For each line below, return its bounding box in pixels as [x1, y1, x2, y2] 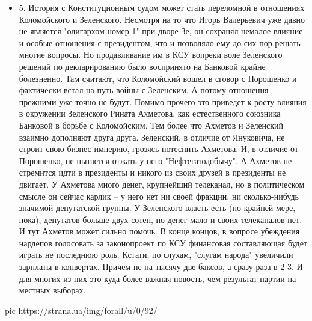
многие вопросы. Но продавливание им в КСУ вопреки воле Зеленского [19, 48, 283, 61]
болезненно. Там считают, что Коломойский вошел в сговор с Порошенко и [19, 72, 297, 84]
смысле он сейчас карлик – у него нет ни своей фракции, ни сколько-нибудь [19, 189, 299, 202]
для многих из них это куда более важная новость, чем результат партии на [19, 272, 296, 284]
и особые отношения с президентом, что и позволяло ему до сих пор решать [19, 36, 301, 49]
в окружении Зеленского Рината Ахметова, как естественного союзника [19, 107, 281, 120]
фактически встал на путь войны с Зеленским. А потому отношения [19, 84, 269, 96]
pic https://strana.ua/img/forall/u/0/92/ [5, 304, 158, 316]
